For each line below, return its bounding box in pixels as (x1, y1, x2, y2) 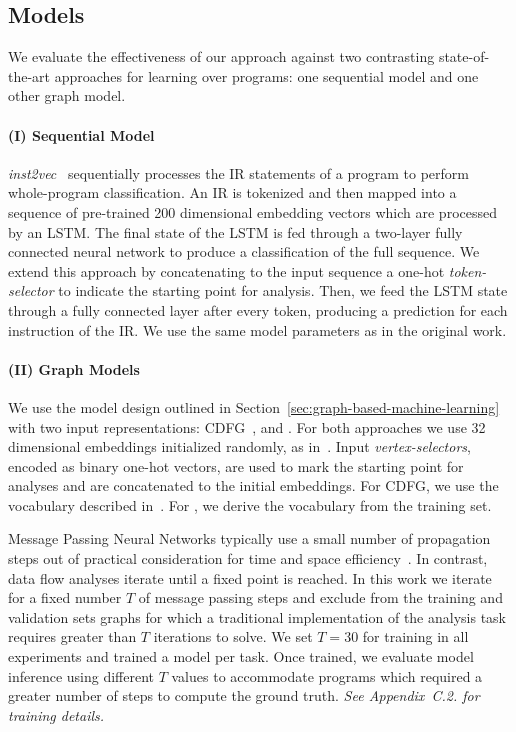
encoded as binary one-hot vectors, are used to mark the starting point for (8, 455, 464, 476)
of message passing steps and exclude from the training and (138, 587, 503, 608)
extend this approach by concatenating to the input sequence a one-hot (8, 260, 445, 281)
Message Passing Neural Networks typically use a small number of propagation (8, 528, 491, 549)
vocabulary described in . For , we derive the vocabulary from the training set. (8, 494, 492, 515)
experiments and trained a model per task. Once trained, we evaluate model (8, 646, 474, 667)
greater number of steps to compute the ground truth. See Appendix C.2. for (8, 685, 480, 706)
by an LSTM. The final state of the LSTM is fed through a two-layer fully (8, 221, 463, 242)
